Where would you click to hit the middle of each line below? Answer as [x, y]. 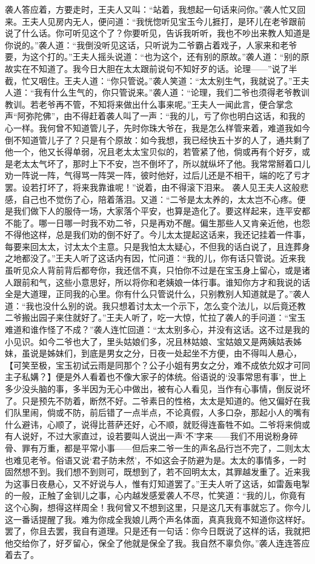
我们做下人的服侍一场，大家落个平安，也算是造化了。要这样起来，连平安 [157, 211]
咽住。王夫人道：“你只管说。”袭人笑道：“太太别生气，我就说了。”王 [170, 80]
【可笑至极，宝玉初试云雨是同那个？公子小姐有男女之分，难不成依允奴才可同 [157, 365]
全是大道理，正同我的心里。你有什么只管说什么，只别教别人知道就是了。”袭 [153, 294]
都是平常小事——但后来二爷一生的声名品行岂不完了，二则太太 [187, 448]
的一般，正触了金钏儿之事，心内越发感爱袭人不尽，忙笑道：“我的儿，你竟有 [155, 495]
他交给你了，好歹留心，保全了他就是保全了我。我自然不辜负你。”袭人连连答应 [157, 543]
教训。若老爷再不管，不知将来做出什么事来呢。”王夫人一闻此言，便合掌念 [149, 104]
